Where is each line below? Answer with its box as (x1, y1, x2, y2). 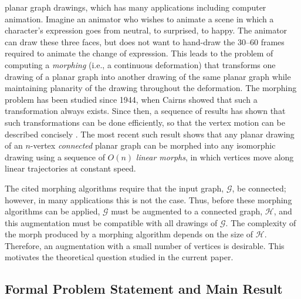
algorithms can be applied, (5, 205, 100, 217)
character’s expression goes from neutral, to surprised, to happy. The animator (5, 24, 288, 36)
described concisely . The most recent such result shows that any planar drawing (5, 127, 295, 140)
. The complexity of (225, 216, 296, 229)
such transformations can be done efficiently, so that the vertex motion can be (5, 116, 285, 128)
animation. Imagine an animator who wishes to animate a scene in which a (5, 12, 274, 25)
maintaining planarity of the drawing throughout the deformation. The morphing (5, 82, 297, 94)
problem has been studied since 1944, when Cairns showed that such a (5, 93, 258, 105)
